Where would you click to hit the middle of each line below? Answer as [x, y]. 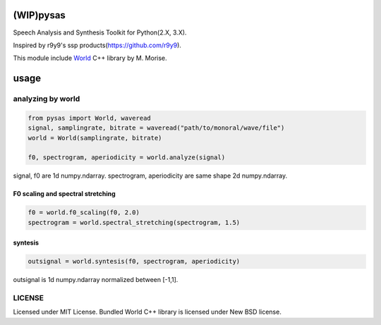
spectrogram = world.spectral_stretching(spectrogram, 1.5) [134, 222]
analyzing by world [47, 99]
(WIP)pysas [40, 15]
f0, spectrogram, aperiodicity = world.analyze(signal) [127, 158]
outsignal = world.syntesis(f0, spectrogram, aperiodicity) [134, 262]
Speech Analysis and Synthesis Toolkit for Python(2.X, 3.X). [100, 32]
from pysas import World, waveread [89, 118]
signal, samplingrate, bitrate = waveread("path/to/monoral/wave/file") [156, 128]
